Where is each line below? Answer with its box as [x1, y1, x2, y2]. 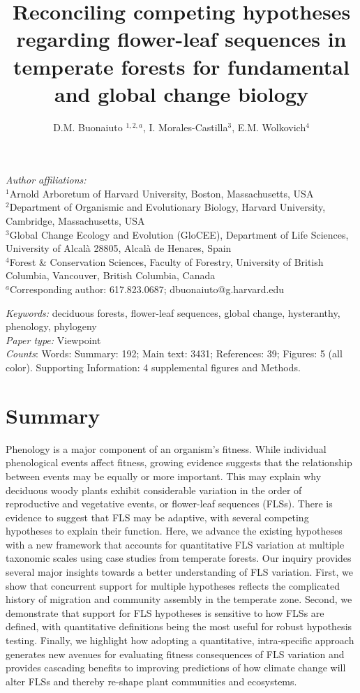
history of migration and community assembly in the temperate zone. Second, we [6, 592, 352, 606]
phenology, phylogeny [6, 319, 97, 334]
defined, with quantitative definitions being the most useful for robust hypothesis [6, 619, 352, 634]
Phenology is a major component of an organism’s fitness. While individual [6, 441, 327, 456]
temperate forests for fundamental [13, 52, 350, 80]
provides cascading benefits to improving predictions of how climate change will [6, 660, 346, 675]
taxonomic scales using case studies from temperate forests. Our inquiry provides [6, 551, 352, 565]
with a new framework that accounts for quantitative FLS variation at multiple [6, 537, 345, 551]
